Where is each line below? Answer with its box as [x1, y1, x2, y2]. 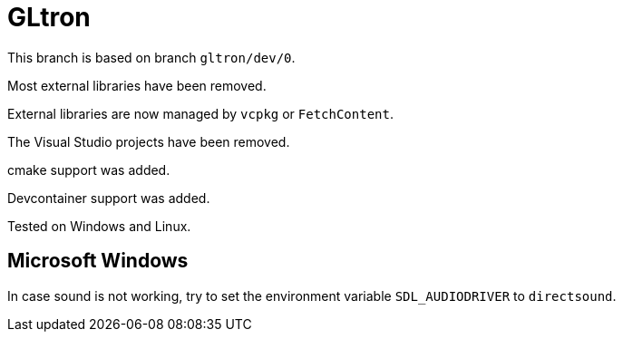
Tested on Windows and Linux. [7, 218, 191, 234]
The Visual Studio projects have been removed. [7, 133, 290, 150]
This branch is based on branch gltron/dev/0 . [7, 49, 296, 65]
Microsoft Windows [7, 249, 189, 273]
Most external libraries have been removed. [7, 77, 267, 93]
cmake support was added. [7, 161, 170, 178]
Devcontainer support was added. [7, 189, 210, 206]
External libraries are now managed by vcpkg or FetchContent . [7, 105, 394, 121]
